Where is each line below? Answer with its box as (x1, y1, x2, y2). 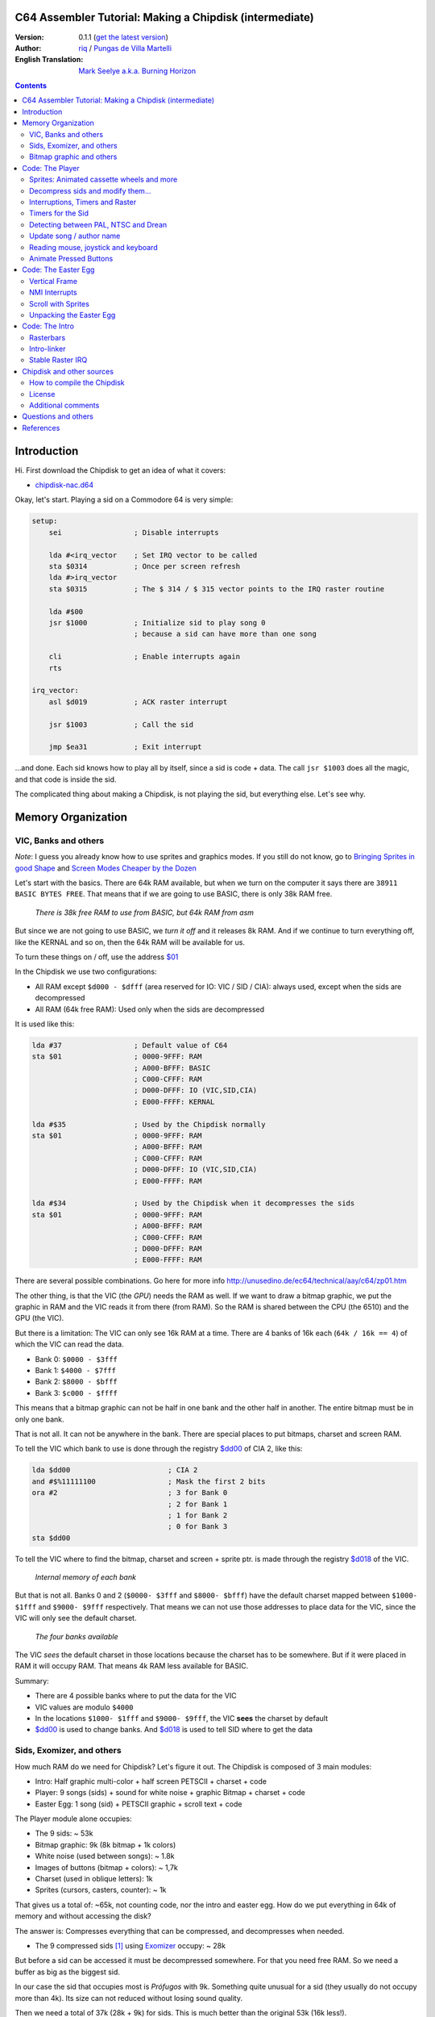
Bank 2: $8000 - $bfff (35, 1376, 118, 1387)
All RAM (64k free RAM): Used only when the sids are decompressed (35, 1004, 265, 1014)
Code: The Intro (22, 321, 74, 331)
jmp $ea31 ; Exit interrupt (48, 742, 202, 752)
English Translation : (14, 55, 84, 65)
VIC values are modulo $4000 (35, 1702, 134, 1712)
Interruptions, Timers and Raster (29, 197, 137, 207)
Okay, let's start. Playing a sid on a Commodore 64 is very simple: (14, 495, 234, 504)
